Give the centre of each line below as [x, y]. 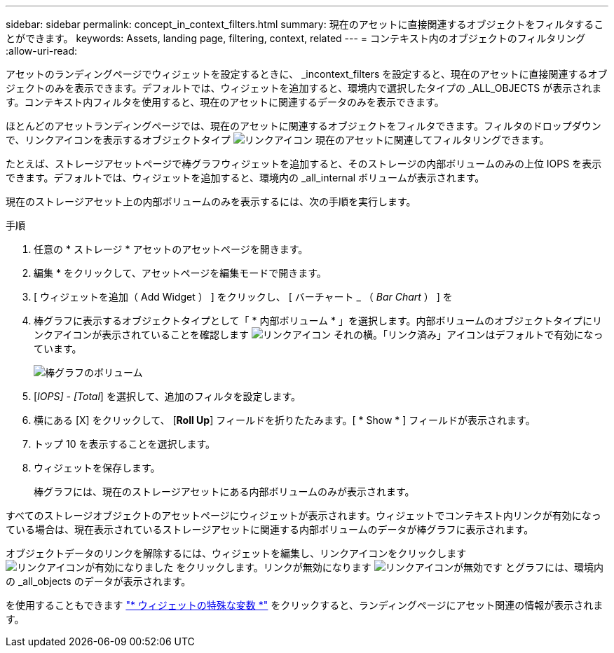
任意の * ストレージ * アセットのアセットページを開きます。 [171, 249]
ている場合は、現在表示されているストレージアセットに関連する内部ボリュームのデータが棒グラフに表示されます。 [270, 529]
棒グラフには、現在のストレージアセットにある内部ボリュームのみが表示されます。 [224, 492]
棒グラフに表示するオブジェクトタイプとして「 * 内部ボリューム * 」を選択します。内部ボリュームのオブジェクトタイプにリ [318, 321]
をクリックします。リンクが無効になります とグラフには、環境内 [390, 567]
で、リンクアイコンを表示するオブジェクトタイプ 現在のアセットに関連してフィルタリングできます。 [278, 140]
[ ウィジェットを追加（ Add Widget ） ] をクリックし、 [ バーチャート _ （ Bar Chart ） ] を [243, 297]
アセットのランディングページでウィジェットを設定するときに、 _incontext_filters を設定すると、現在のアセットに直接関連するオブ [307, 74]
